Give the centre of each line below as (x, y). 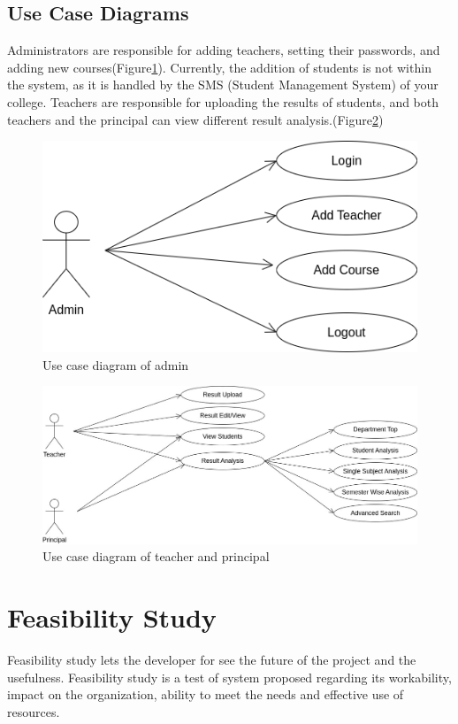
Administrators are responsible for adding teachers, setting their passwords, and (224, 50)
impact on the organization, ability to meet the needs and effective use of (206, 694)
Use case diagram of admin (116, 364)
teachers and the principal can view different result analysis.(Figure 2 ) (195, 119)
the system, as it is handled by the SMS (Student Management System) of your (223, 85)
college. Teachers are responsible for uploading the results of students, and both (223, 101)
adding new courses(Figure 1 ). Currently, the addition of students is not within (219, 67)
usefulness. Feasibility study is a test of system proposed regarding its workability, (229, 677)
